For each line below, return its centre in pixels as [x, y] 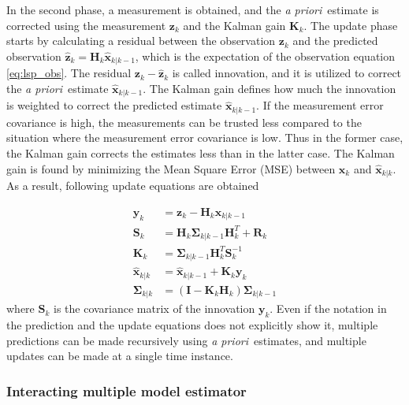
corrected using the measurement [86, 25]
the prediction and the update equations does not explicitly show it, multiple [192, 325]
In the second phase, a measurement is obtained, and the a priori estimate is [193, 9]
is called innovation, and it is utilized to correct [287, 73]
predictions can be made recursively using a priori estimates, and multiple [186, 340]
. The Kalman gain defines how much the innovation [270, 88]
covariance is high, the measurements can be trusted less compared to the [184, 122]
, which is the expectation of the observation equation [265, 56]
